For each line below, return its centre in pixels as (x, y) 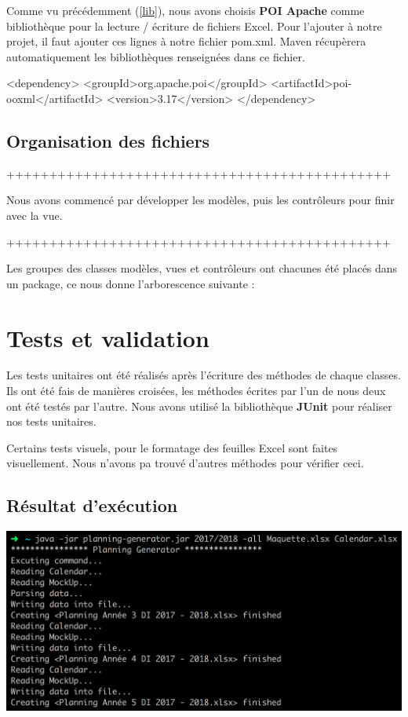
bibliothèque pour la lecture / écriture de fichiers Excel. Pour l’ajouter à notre (194, 26)
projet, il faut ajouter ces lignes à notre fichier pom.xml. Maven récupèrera (186, 41)
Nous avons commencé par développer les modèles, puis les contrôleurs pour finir (200, 200)
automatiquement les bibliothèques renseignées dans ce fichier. (156, 56)
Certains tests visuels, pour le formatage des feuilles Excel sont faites (172, 447)
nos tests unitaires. (51, 421)
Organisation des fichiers (108, 140)
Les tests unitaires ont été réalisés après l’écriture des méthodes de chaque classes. (204, 375)
